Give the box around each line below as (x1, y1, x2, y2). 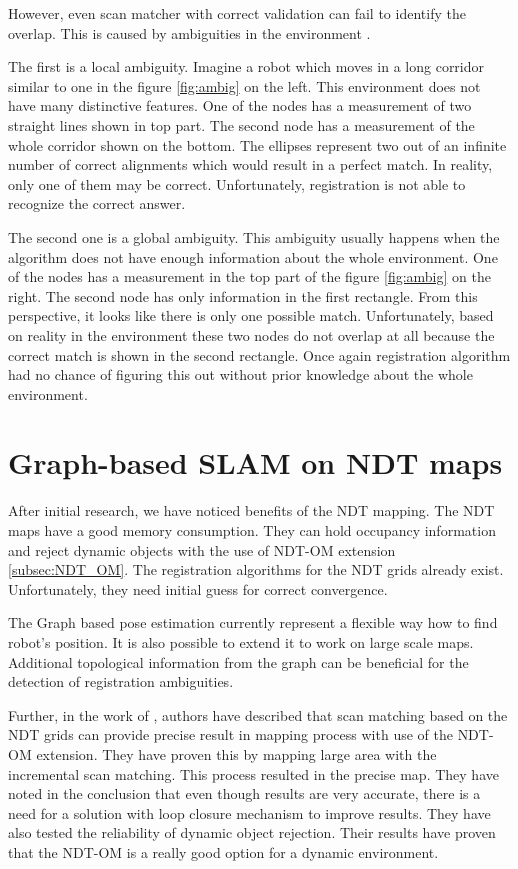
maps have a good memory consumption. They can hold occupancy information (8, 520, 496, 540)
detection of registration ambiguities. (8, 671, 234, 692)
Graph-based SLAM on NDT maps (8, 442, 503, 483)
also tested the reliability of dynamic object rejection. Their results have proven (8, 822, 496, 843)
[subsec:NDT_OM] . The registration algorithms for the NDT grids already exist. (8, 559, 504, 580)
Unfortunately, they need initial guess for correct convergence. (8, 578, 388, 599)
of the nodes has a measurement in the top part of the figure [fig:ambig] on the (8, 266, 491, 287)
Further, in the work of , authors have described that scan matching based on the (8, 704, 508, 725)
